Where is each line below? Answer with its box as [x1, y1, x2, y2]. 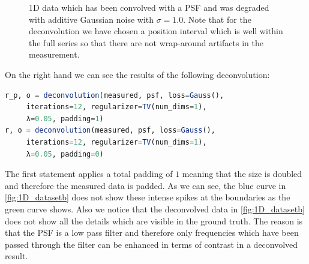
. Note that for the [183, 13, 251, 25]
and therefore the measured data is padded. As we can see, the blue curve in [5, 179, 286, 191]
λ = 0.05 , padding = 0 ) [26, 149, 104, 158]
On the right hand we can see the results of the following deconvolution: [5, 68, 270, 80]
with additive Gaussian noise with [29, 13, 154, 25]
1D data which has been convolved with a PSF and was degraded [29, 1, 269, 13]
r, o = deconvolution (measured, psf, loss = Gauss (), [5, 126, 215, 135]
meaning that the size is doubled [182, 167, 302, 180]
